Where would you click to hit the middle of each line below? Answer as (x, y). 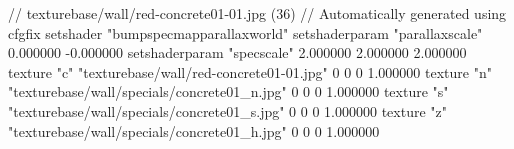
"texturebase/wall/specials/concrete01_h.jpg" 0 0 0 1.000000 (194, 130)
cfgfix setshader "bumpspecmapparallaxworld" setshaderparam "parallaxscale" (245, 32)
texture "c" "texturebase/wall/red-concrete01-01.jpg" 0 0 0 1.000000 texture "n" (250, 71)
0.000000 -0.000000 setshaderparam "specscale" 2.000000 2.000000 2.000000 (237, 52)
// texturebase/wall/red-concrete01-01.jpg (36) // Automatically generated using (257, 13)
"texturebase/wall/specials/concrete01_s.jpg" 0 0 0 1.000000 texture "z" (227, 110)
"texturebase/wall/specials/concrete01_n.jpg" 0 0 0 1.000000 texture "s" (228, 91)
